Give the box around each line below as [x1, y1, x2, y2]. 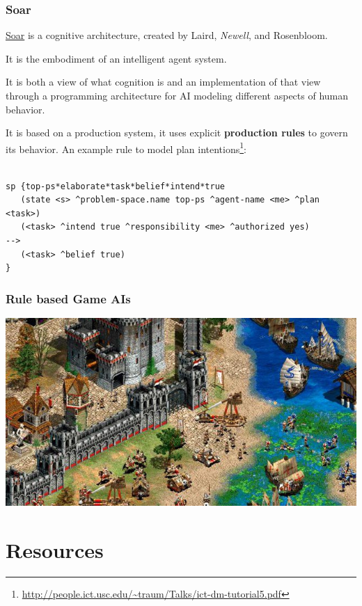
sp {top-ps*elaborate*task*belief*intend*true [6, 181, 225, 191]
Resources [6, 535, 104, 564]
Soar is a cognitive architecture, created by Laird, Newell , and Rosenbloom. [6, 28, 328, 42]
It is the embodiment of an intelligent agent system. [6, 51, 227, 65]
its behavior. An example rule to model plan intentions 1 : [6, 139, 247, 156]
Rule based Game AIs [6, 289, 131, 307]
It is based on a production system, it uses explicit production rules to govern [6, 125, 348, 140]
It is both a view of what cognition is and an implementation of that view [6, 74, 321, 89]
